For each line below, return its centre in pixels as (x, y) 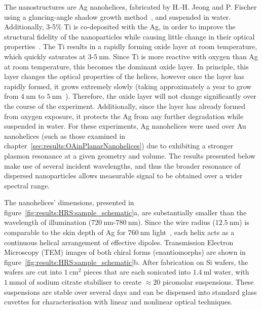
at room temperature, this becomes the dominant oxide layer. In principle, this (126, 66)
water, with (231, 272)
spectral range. (27, 185)
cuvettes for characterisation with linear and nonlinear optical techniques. (118, 302)
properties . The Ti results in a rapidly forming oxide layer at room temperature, (131, 46)
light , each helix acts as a (193, 232)
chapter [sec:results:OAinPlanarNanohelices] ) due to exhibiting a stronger (119, 146)
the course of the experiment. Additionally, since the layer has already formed (125, 106)
